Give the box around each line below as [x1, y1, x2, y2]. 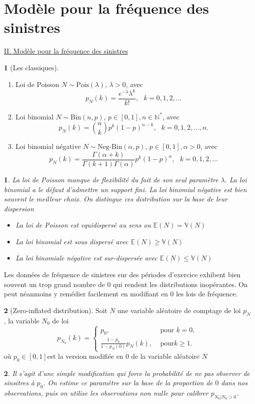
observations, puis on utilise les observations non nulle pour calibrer [4, 388, 209, 398]
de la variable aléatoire [131, 351, 199, 361]
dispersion [4, 203, 34, 213]
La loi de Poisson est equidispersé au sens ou [15, 220, 151, 230]
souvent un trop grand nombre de [4, 279, 105, 289]
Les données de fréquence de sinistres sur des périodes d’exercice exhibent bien [4, 269, 241, 280]
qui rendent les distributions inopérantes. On [113, 279, 248, 289]
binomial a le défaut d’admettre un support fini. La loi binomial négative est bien [4, 184, 247, 194]
